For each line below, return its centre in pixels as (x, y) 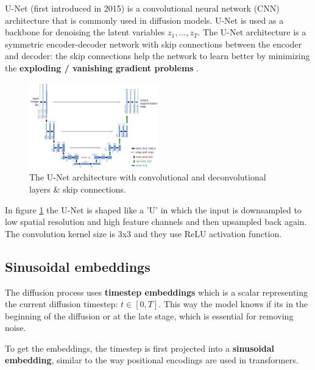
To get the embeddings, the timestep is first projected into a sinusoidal (140, 348)
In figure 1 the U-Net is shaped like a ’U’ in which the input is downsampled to (153, 209)
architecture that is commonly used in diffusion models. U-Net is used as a (144, 20)
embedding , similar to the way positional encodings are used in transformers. (152, 360)
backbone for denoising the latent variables (85, 32)
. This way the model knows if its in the (233, 304)
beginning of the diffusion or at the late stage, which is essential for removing (149, 315)
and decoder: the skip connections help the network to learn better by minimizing (157, 56)
